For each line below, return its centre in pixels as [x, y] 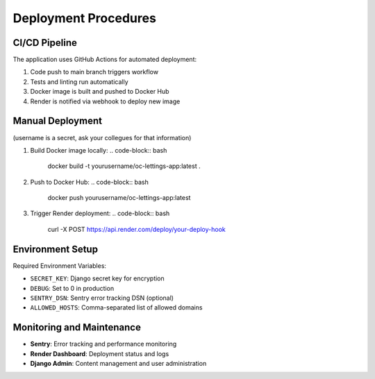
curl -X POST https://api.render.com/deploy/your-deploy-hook [136, 229]
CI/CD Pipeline [45, 43]
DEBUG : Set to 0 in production [72, 288]
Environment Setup [56, 249]
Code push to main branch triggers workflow [94, 72]
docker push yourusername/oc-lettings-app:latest [119, 198]
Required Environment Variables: [60, 266]
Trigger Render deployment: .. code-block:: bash [100, 213]
